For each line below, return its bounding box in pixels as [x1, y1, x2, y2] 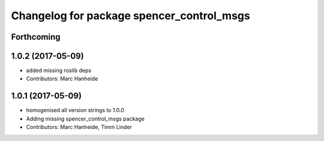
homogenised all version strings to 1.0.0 [26, 107, 124, 114]
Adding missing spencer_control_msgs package [26, 115, 145, 122]
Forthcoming [11, 32, 61, 42]
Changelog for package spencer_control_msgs [11, 9, 250, 22]
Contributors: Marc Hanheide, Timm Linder [26, 124, 132, 131]
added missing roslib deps [26, 67, 92, 74]
